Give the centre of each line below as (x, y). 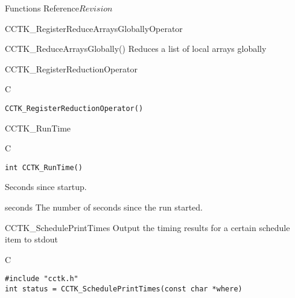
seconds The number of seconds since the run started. (104, 207)
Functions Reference (42, 8)
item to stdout (31, 239)
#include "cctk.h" (42, 279)
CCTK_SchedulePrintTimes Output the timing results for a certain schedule (147, 227)
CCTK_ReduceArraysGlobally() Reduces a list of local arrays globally (136, 49)
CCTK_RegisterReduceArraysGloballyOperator (94, 28)
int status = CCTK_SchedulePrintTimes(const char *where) (124, 289)
